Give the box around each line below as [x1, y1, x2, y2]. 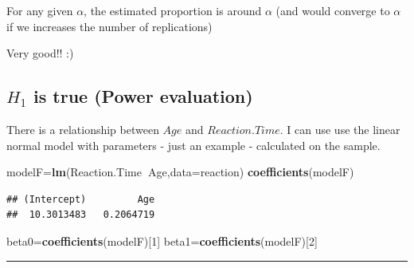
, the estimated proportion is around [84, 2, 262, 18]
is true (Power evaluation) [33, 84, 253, 108]
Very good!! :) [6, 45, 74, 61]
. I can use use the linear [279, 120, 400, 137]
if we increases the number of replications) [6, 18, 213, 34]
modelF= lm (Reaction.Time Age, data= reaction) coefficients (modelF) [6, 164, 354, 180]
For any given [6, 2, 73, 18]
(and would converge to [275, 2, 390, 18]
